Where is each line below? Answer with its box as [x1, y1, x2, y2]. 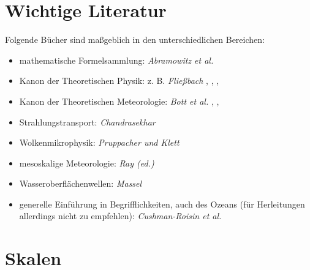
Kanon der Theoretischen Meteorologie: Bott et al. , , [19, 94, 219, 107]
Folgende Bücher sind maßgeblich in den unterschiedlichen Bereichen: [5, 33, 265, 46]
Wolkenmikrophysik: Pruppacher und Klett [19, 136, 180, 149]
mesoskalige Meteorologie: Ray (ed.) [19, 156, 154, 169]
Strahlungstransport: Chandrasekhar [19, 115, 156, 128]
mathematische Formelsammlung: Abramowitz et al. [19, 53, 214, 66]
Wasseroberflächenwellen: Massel [19, 177, 142, 190]
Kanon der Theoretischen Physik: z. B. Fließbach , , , [19, 74, 219, 87]
